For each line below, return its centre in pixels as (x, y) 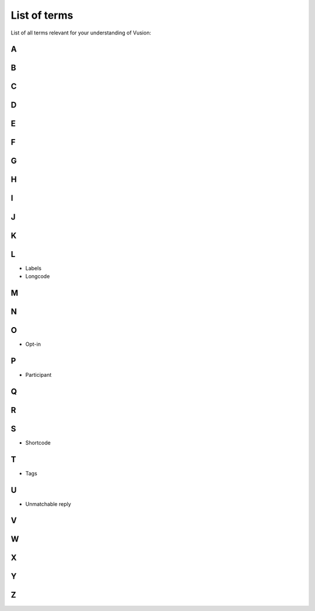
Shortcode (38, 442)
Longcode (38, 276)
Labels (34, 268)
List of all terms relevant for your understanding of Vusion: (81, 33)
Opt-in (33, 344)
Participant (38, 374)
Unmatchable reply (48, 504)
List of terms (42, 15)
